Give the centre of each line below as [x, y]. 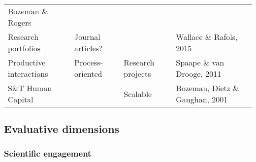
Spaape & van [200, 62]
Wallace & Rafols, [207, 37]
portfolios [24, 48]
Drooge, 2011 [199, 74]
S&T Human [30, 88]
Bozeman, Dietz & [208, 88]
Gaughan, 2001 [202, 99]
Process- [89, 62]
